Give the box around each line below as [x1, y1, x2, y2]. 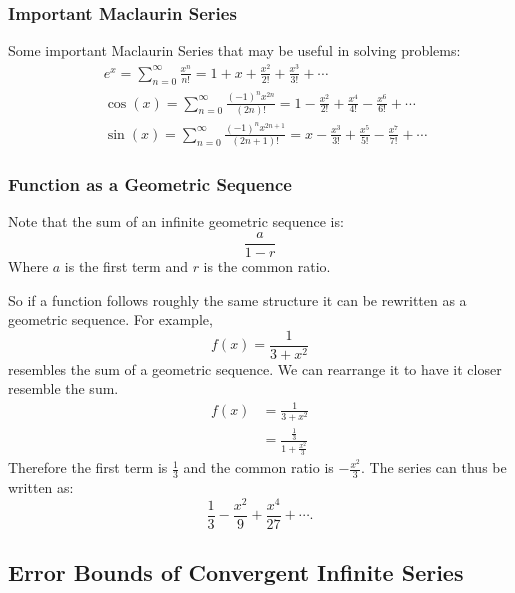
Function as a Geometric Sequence [8, 172, 292, 197]
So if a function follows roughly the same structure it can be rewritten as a [8, 289, 467, 310]
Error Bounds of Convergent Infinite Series [8, 557, 464, 588]
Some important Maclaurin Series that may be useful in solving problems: [8, 40, 461, 61]
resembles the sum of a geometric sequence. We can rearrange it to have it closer [8, 358, 502, 379]
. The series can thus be [361, 457, 507, 478]
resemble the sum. [8, 378, 119, 399]
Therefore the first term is [8, 457, 168, 478]
